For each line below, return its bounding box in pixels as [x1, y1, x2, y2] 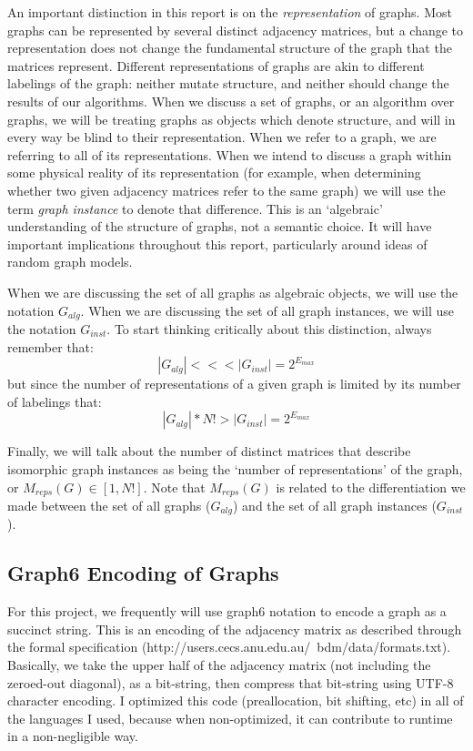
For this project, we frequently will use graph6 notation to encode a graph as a [7, 602, 447, 621]
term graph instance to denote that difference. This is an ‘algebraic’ [7, 198, 383, 218]
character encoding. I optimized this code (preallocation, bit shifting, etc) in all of [7, 691, 464, 710]
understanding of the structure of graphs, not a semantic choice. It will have [7, 217, 432, 236]
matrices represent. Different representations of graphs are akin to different [7, 56, 425, 75]
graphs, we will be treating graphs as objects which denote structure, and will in [7, 109, 456, 128]
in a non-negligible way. [7, 726, 138, 746]
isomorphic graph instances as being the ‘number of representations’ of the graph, [7, 459, 463, 478]
